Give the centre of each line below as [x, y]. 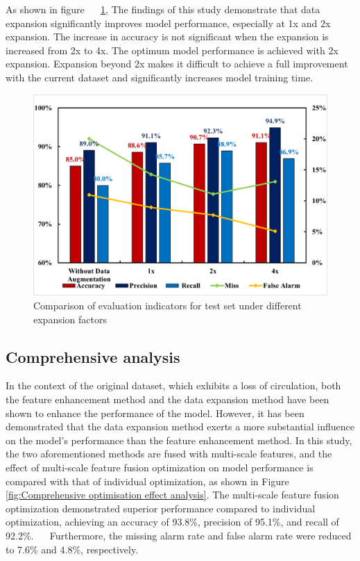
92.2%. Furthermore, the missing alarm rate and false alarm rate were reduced [179, 535]
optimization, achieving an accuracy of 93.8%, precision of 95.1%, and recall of [172, 522]
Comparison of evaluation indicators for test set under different [168, 305]
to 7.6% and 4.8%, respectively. [72, 549]
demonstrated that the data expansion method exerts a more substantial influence [180, 426]
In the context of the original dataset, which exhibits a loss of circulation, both [173, 385]
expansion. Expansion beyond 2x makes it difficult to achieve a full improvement [177, 64]
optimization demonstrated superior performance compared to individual [161, 508]
